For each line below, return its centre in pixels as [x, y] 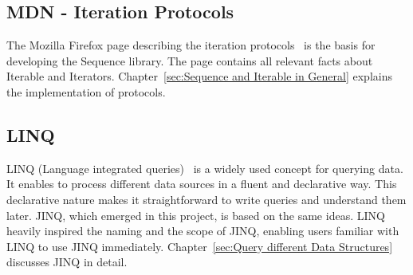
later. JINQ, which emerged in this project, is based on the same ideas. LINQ [196, 215]
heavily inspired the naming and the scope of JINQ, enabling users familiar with [203, 231]
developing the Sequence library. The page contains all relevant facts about [190, 60]
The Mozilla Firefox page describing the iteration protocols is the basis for [191, 45]
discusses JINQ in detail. [67, 262]
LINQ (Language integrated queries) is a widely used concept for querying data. [205, 168]
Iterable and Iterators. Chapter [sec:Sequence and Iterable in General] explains [199, 76]
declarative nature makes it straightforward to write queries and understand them [206, 199]
